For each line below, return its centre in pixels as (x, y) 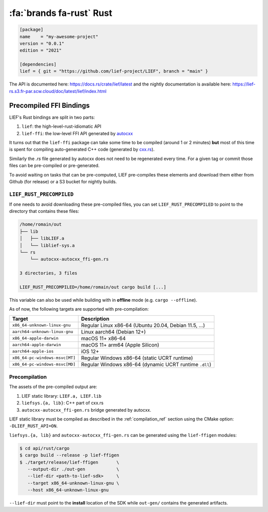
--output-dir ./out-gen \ (73, 469)
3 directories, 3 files (49, 273)
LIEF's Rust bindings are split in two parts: (52, 117)
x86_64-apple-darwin (35, 338)
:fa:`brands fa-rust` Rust (61, 13)
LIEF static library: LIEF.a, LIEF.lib (62, 396)
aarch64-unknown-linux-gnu (43, 332)
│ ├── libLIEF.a (42, 238)
